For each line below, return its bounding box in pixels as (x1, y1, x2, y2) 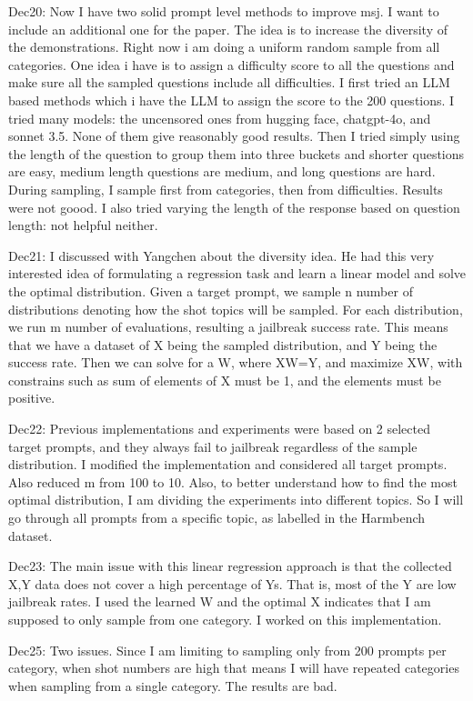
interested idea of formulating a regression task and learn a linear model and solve (8, 264, 467, 283)
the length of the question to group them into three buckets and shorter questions (8, 144, 465, 163)
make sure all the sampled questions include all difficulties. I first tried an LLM (8, 73, 450, 92)
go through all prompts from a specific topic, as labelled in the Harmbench (8, 508, 426, 527)
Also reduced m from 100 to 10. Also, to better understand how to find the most (8, 472, 458, 491)
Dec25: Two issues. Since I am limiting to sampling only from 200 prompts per (8, 640, 447, 659)
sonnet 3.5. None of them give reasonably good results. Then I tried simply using (8, 126, 460, 145)
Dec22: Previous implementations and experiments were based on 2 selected (8, 419, 431, 438)
